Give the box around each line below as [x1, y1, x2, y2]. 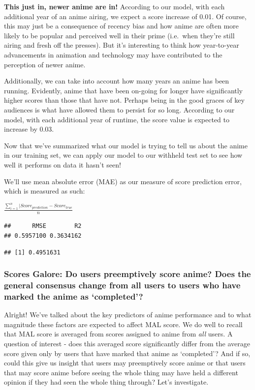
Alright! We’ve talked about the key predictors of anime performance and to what [4, 309, 252, 320]
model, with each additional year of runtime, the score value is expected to [4, 114, 229, 124]
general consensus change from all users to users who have [4, 279, 241, 291]
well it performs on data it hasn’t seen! [4, 159, 121, 169]
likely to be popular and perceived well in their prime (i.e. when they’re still [4, 30, 235, 40]
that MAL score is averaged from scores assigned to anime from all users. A [4, 329, 233, 339]
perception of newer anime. [4, 59, 86, 69]
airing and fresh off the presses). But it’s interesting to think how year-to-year [4, 40, 239, 50]
